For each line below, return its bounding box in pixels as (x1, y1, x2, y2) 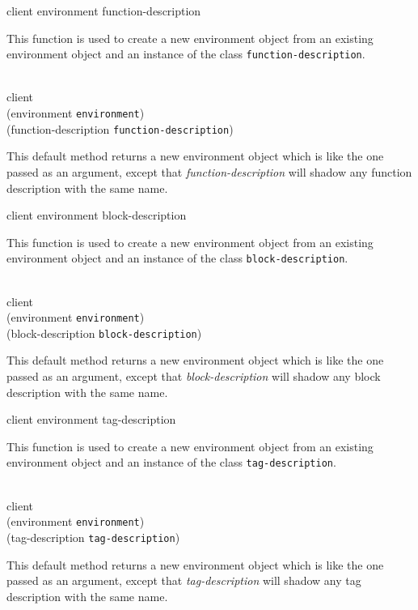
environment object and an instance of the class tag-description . (6, 454, 336, 471)
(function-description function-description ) (6, 120, 234, 137)
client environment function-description (6, 2, 201, 19)
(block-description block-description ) (6, 324, 202, 341)
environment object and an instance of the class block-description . (6, 250, 348, 267)
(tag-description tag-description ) (6, 528, 180, 545)
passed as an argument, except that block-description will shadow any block (6, 368, 381, 385)
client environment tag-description (6, 411, 176, 428)
